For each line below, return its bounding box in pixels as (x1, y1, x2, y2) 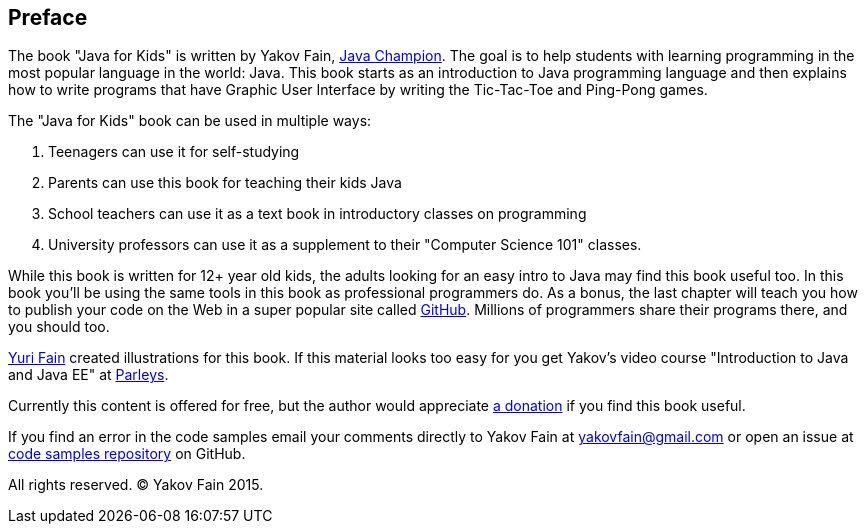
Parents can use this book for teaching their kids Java (48, 174, 402, 192)
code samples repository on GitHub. (8, 445, 246, 463)
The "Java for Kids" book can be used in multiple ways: (8, 112, 372, 130)
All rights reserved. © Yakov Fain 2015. (8, 476, 264, 494)
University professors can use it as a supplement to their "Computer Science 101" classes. (48, 236, 642, 254)
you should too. (8, 318, 110, 336)
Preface (8, 5, 88, 30)
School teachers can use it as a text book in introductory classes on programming (48, 205, 587, 223)
